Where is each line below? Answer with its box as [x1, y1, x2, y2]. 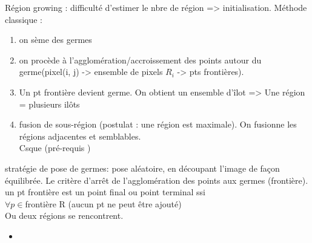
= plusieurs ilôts [19, 97, 80, 110]
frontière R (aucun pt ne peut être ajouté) [25, 197, 182, 210]
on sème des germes [19, 33, 92, 46]
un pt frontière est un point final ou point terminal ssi [5, 186, 205, 198]
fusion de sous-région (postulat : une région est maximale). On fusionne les [19, 118, 297, 131]
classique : [5, 13, 42, 25]
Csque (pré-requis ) [19, 141, 91, 154]
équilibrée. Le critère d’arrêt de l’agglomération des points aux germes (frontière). [5, 173, 308, 186]
